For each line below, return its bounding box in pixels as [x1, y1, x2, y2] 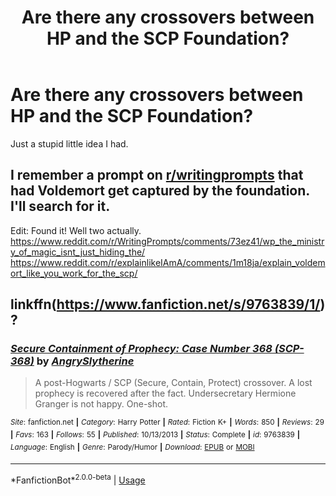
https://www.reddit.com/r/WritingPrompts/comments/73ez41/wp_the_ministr [10, 235, 325, 247]
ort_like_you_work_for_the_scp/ [10, 267, 138, 279]
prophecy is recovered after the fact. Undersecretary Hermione [34, 387, 297, 400]
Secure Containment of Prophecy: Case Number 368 [10, 342, 273, 356]
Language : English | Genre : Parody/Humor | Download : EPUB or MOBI [10, 442, 255, 452]
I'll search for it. [10, 198, 111, 215]
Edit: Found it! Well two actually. [10, 224, 142, 236]
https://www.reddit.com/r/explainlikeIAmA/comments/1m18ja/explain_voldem [10, 256, 326, 268]
